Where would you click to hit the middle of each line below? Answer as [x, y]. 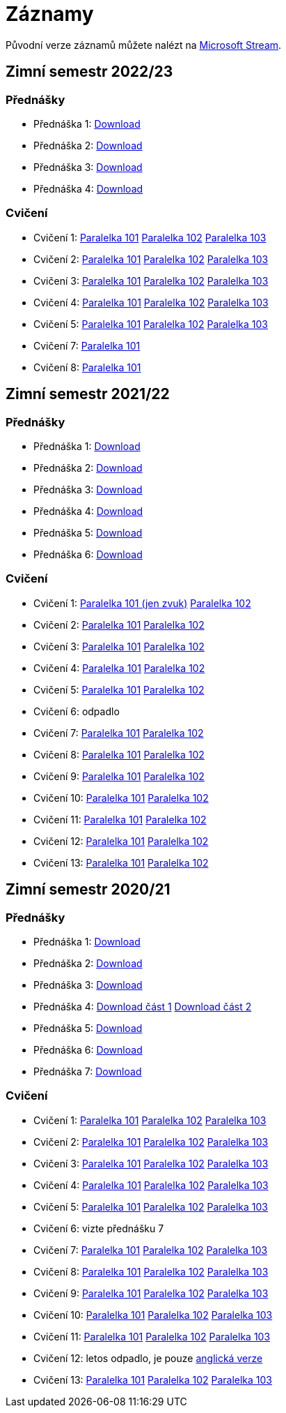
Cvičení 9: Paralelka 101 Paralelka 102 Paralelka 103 [151, 1293]
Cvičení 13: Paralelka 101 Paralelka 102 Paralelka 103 [153, 1380]
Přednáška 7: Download [88, 1071]
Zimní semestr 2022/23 [89, 72]
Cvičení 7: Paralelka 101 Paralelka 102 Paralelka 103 [151, 1250]
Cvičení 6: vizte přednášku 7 [99, 1228]
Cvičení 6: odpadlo [77, 711]
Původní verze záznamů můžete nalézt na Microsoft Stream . [144, 45]
